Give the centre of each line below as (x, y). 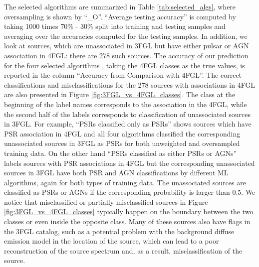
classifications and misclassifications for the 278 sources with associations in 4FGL (130, 84)
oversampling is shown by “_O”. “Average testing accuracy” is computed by (120, 16)
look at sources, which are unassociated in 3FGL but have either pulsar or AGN (127, 46)
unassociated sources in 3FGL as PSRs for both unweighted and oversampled (122, 143)
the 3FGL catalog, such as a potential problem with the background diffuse (119, 231)
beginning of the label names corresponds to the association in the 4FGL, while (126, 104)
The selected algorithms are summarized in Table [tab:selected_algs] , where (120, 6)
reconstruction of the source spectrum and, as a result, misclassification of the (123, 250)
